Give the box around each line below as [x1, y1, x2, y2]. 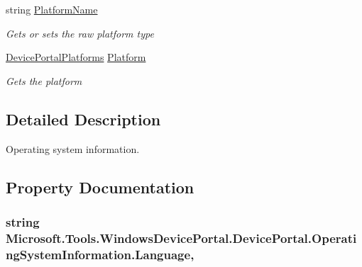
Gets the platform [6, 73, 82, 88]
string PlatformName [6, 2, 98, 16]
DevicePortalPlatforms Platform [6, 50, 146, 64]
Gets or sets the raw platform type [6, 25, 154, 40]
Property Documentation [6, 176, 194, 198]
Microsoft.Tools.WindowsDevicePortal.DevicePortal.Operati [6, 229, 357, 246]
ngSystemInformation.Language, [6, 245, 194, 263]
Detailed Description [6, 108, 161, 130]
